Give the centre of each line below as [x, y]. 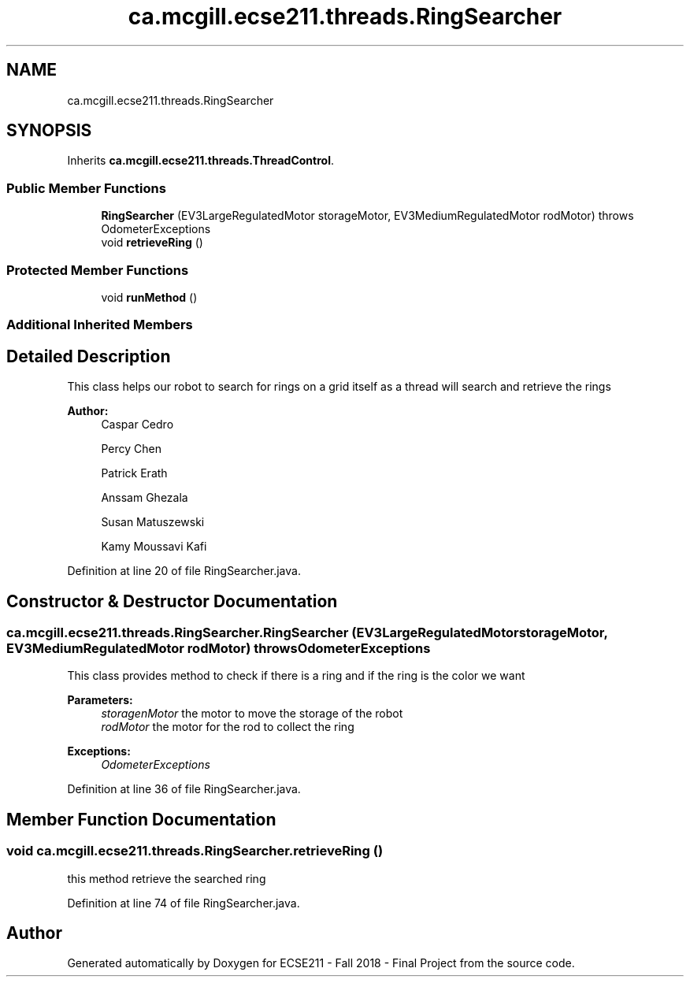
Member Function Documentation [141, 819]
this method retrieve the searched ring [167, 878]
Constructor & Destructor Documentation [172, 601]
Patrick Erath [134, 473]
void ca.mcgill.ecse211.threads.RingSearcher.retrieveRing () [195, 851]
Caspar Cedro [137, 425]
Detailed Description [89, 356]
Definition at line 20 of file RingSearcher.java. [184, 571]
